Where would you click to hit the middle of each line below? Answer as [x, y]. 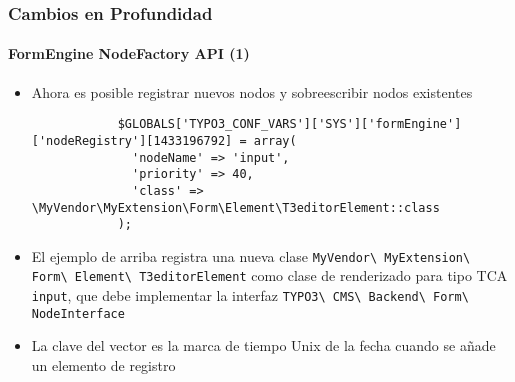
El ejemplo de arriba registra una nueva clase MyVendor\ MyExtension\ [251, 255]
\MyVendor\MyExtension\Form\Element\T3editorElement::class [235, 207]
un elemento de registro [103, 365]
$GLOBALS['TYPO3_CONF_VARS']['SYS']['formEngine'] [289, 124]
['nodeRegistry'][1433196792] [132, 140]
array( [275, 140]
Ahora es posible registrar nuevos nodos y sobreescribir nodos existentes [252, 91]
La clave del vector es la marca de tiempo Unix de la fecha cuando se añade [263, 345]
